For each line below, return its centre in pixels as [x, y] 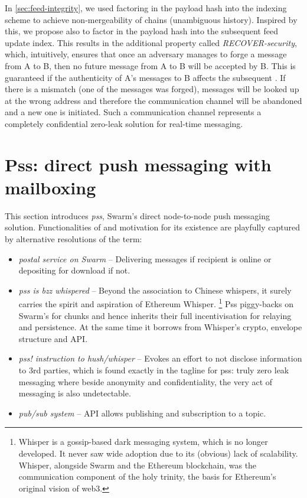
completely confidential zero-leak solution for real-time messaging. [124, 123]
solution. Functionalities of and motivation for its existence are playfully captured [153, 227]
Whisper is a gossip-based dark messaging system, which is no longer [143, 442]
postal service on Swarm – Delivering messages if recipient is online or [145, 258]
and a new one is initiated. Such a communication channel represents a [133, 112]
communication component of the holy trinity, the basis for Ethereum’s [147, 476]
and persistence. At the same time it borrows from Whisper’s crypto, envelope [160, 327]
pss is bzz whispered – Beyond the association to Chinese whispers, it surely [155, 290]
